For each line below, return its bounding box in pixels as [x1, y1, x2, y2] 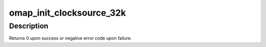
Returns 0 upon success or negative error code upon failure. [9, 35, 132, 41]
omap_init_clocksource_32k [9, 7, 126, 18]
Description [9, 22, 49, 30]
